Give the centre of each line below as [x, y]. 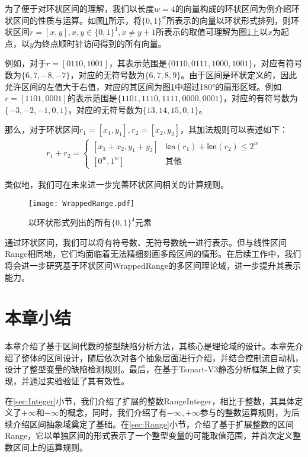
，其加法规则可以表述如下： [234, 129]
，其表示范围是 [138, 63]
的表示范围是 [92, 98]
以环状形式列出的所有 [70, 222]
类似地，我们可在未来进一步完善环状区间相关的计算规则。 [117, 184]
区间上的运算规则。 [50, 447]
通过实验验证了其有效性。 [79, 381]
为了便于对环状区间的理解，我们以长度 [79, 8]
